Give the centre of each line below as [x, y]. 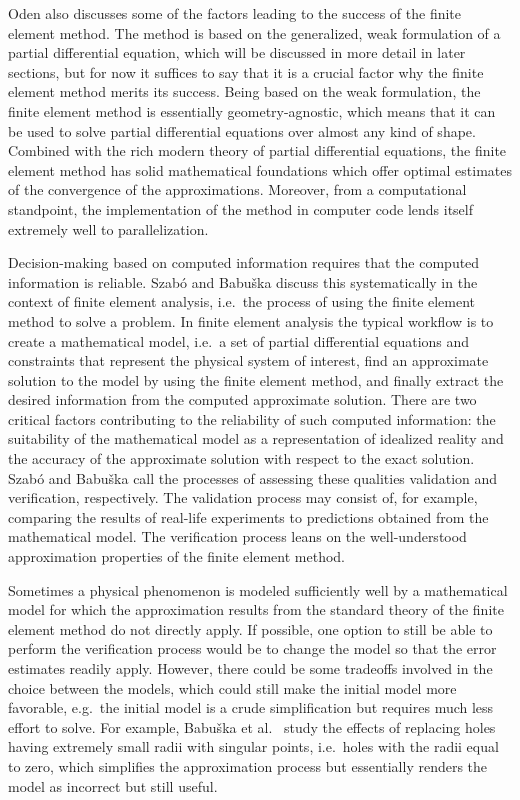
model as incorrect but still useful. [113, 785]
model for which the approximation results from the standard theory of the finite [256, 609]
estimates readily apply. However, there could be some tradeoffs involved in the [250, 668]
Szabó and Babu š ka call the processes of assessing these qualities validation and [253, 477]
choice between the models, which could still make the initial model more [232, 687]
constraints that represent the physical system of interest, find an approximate [248, 360]
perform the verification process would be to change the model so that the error [252, 648]
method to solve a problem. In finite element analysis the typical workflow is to [251, 320]
